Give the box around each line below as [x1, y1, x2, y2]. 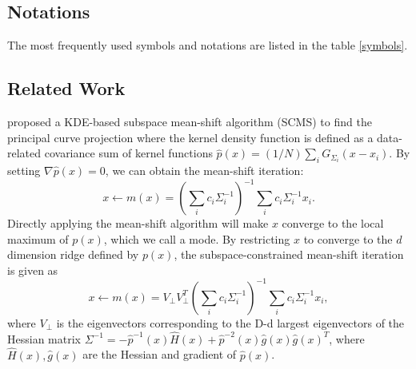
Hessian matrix [7, 330, 81, 347]
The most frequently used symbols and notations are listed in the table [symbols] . [7, 37, 408, 54]
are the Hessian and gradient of [82, 346, 237, 363]
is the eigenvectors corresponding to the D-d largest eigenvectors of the [56, 314, 405, 331]
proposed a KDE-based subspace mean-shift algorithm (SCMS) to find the [7, 113, 372, 129]
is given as [7, 261, 58, 278]
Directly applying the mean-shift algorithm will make [7, 215, 269, 232]
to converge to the [303, 230, 393, 247]
